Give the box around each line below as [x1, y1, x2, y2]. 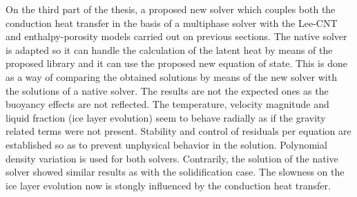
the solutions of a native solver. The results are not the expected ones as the [6, 83, 329, 97]
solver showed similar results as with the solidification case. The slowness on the [6, 165, 345, 179]
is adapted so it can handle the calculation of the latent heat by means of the [6, 42, 333, 57]
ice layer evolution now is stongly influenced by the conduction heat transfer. [6, 178, 331, 192]
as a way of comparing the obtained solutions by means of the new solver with [6, 69, 337, 84]
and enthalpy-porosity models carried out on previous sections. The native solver [6, 29, 347, 44]
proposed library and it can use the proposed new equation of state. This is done [6, 56, 347, 71]
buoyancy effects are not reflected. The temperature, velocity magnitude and [6, 97, 329, 111]
